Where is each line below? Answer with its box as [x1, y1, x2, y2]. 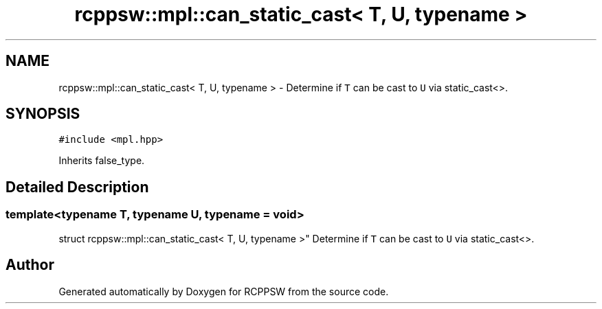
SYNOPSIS [5, 105, 80, 123]
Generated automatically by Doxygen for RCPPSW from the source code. [58, 285, 389, 297]
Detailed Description [5, 178, 149, 196]
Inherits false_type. [58, 154, 145, 167]
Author [5, 256, 54, 274]
